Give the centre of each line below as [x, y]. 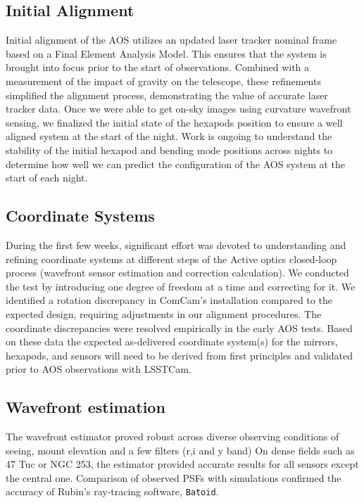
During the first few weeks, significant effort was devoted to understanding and [176, 244]
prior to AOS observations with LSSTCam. [99, 369]
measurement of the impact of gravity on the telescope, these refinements [163, 81]
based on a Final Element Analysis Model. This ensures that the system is [166, 53]
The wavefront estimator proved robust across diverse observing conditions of [172, 437]
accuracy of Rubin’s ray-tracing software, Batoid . [112, 491]
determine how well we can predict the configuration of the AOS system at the [176, 164]
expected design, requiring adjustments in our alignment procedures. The [164, 313]
